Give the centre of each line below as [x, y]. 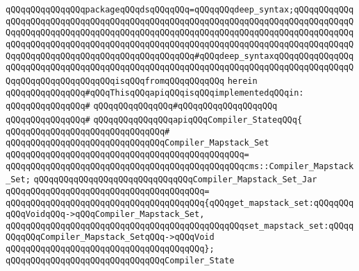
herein [242, 81]
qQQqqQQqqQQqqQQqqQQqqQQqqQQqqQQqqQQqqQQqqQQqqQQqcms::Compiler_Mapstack [180, 166]
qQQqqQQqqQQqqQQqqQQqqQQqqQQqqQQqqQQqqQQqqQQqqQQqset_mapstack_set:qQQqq [180, 226]
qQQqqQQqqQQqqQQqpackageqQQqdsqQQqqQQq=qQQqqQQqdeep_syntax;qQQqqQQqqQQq [180, 10]
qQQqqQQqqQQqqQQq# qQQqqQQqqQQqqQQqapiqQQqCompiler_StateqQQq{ [154, 120]
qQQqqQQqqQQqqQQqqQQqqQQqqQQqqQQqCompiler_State [120, 260]
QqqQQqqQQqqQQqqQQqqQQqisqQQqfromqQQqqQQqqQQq [115, 81]
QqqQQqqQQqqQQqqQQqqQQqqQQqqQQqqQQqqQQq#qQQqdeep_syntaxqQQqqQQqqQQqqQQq [180, 56]
